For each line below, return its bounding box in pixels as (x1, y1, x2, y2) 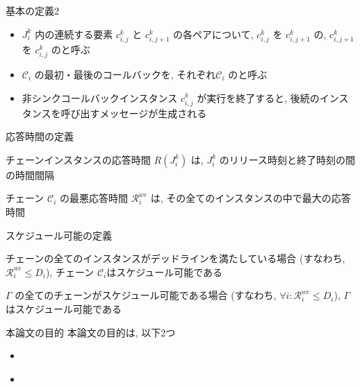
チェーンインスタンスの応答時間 (6, 152, 151, 166)
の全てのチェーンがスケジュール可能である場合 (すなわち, (15, 288, 277, 302)
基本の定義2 (6, 3, 59, 17)
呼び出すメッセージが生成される (60, 105, 207, 120)
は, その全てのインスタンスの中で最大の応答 (150, 191, 351, 205)
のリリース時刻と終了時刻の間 (219, 152, 356, 166)
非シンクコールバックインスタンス (22, 90, 178, 105)
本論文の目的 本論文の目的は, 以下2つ (6, 325, 176, 339)
